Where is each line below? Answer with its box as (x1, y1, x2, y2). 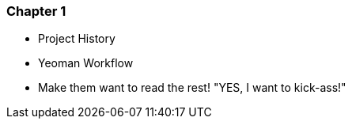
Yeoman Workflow (38, 56, 134, 70)
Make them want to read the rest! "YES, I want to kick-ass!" (38, 81, 346, 95)
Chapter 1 (6, 3, 66, 19)
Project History (38, 32, 115, 46)
